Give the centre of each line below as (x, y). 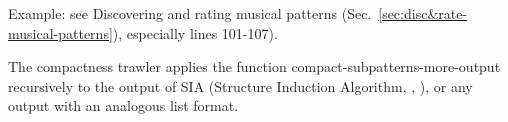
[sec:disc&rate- (423, 13)
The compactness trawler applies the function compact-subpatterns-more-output (254, 66)
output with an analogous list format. (123, 105)
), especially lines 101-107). (195, 32)
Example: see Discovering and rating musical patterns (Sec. (190, 13)
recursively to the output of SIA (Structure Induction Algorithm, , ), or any (240, 85)
